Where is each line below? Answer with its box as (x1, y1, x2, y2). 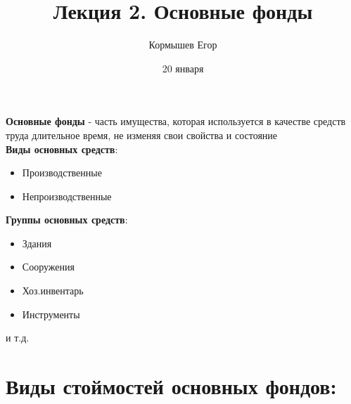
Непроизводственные (22, 188, 112, 203)
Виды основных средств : (6, 141, 118, 156)
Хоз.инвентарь (22, 283, 84, 298)
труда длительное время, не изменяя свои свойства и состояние (6, 127, 278, 142)
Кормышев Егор (148, 37, 217, 52)
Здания (22, 235, 52, 250)
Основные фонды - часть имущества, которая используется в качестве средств (6, 114, 346, 129)
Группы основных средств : (6, 212, 128, 227)
